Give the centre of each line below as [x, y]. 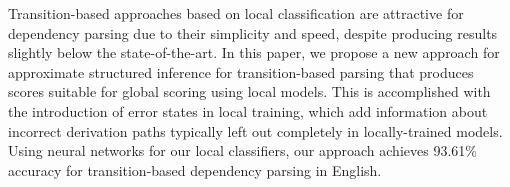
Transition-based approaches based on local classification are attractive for [236, 13]
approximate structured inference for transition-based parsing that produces [241, 71]
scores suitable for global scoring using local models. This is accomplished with [249, 91]
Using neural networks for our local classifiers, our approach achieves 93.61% [242, 150]
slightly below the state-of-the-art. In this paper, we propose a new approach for [254, 52]
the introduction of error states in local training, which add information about [248, 110]
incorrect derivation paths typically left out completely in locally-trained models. [255, 130]
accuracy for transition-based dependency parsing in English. [195, 169]
